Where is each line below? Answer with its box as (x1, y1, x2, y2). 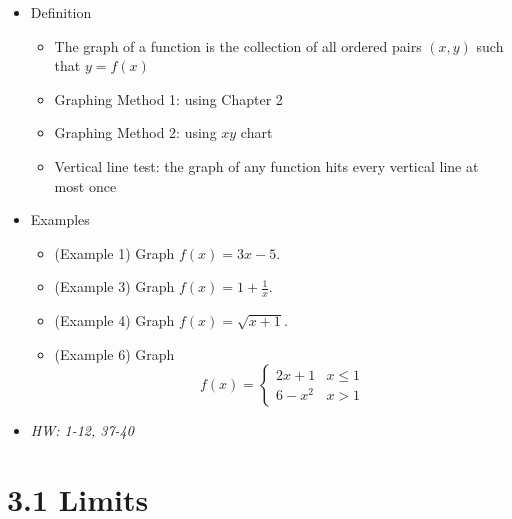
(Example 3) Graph (54, 276, 175, 297)
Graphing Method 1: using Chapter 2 (54, 88, 283, 109)
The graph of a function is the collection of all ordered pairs (54, 35, 422, 56)
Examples (30, 209, 90, 230)
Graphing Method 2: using (54, 122, 217, 143)
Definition (30, 2, 92, 22)
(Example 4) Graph (54, 310, 175, 331)
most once (54, 175, 117, 196)
